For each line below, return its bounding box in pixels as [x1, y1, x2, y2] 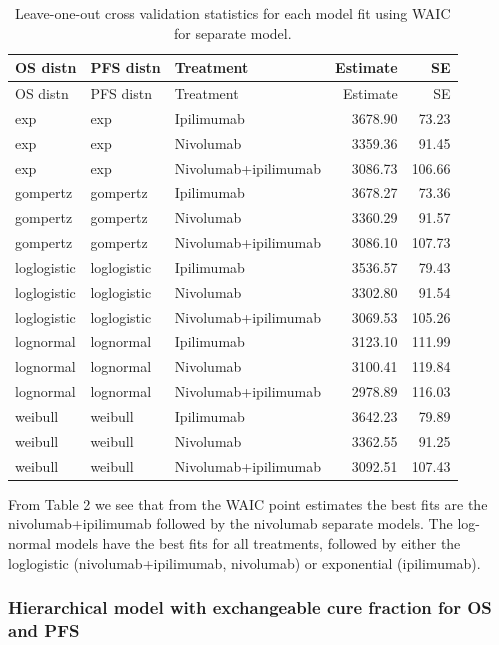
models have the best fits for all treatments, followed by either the [55, 532, 461, 553]
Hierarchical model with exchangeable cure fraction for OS [8, 595, 492, 620]
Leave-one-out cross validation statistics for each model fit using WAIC [15, 3, 451, 23]
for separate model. [173, 22, 292, 43]
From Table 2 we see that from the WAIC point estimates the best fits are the [8, 493, 488, 514]
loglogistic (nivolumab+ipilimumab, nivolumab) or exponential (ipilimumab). [8, 552, 481, 573]
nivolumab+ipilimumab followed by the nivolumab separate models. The [8, 513, 453, 534]
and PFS [8, 618, 80, 642]
